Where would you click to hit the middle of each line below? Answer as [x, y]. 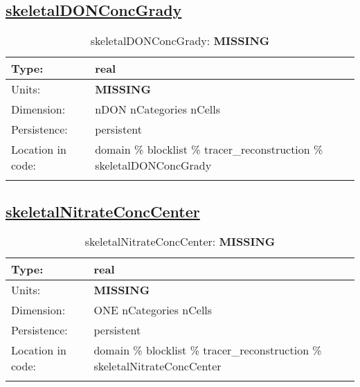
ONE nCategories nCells [153, 310]
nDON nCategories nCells [158, 109]
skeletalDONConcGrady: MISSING [180, 41]
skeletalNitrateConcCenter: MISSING [180, 242]
